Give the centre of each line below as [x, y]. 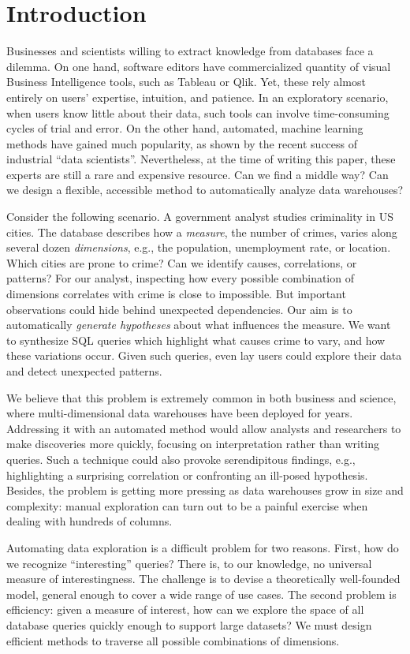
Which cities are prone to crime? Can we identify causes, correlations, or [182, 262]
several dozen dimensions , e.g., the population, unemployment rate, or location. [199, 247]
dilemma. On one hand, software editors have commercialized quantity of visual [199, 66]
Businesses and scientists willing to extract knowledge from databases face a [190, 51]
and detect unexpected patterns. [84, 371]
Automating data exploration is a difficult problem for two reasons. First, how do [203, 547]
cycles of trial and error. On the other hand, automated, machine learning [185, 128]
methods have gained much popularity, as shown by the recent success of [182, 143]
